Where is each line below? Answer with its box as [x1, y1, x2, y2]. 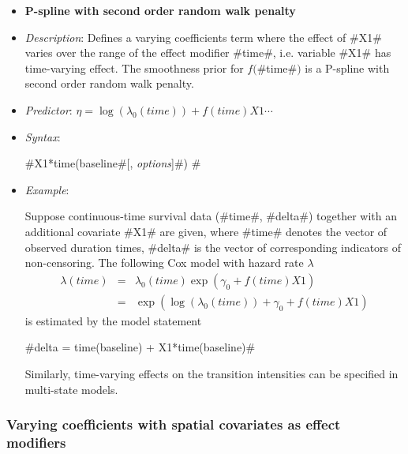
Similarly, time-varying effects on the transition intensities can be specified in [24, 365, 399, 381]
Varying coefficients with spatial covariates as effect [6, 415, 341, 434]
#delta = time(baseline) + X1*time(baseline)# [24, 339, 256, 355]
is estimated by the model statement [24, 312, 202, 328]
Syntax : [24, 128, 61, 144]
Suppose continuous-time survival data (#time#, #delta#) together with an [24, 208, 398, 224]
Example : [24, 181, 69, 197]
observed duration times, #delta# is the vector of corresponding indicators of [24, 238, 402, 255]
